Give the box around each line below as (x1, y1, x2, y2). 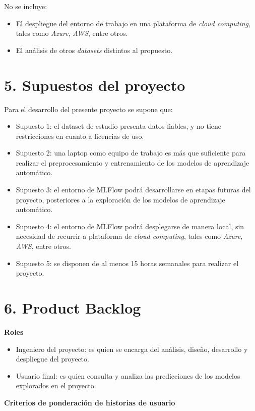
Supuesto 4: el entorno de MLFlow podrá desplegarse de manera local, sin (16, 221, 244, 231)
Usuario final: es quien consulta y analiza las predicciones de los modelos (16, 370, 240, 381)
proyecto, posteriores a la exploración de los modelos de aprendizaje (16, 194, 225, 204)
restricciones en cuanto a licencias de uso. (16, 130, 144, 141)
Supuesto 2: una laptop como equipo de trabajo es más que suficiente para (16, 147, 246, 158)
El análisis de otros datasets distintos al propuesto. (16, 44, 173, 55)
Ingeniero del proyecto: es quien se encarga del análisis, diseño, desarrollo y (16, 343, 248, 354)
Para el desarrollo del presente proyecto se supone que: (4, 104, 173, 114)
